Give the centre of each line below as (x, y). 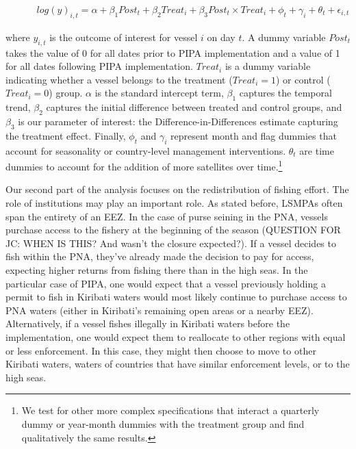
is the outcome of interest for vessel (124, 37)
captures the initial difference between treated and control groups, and (194, 107)
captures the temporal (285, 93)
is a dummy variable (268, 66)
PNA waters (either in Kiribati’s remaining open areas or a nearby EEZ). (160, 310)
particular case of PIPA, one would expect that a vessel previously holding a (166, 283)
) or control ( (303, 79)
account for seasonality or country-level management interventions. (146, 150)
